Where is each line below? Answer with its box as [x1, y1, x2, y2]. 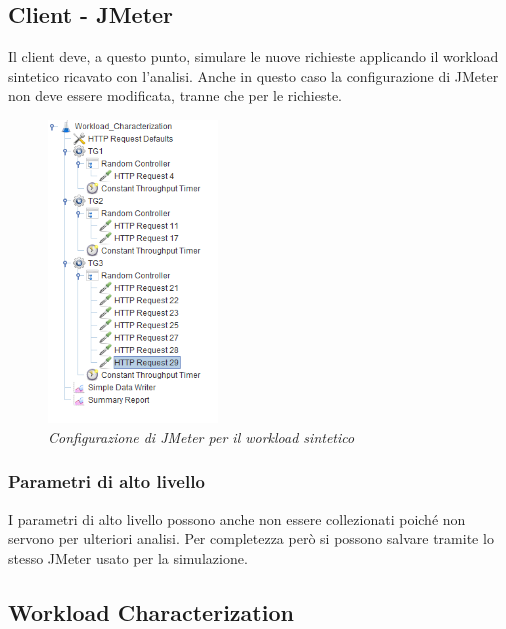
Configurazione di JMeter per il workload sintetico [48, 426, 355, 447]
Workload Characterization [8, 596, 294, 627]
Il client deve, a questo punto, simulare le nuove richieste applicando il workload [8, 46, 499, 67]
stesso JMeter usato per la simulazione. [8, 547, 248, 568]
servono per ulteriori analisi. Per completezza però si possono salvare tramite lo [8, 528, 494, 549]
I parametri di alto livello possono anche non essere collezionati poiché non [8, 508, 466, 529]
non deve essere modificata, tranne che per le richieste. [8, 85, 343, 106]
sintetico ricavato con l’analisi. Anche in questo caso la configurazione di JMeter [8, 65, 499, 86]
